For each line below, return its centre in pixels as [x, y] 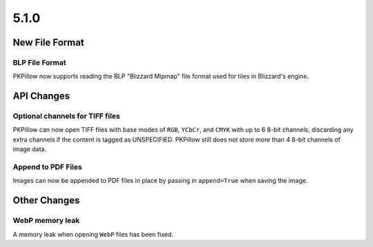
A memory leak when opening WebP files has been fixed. [93, 234]
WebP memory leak [46, 221]
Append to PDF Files [47, 167]
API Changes [41, 96]
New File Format [48, 42]
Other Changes [46, 200]
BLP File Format [39, 62]
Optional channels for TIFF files [66, 116]
